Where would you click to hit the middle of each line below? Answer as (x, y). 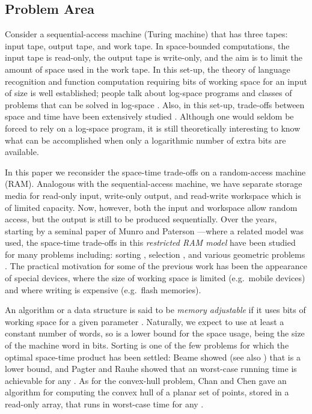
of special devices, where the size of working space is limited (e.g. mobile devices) (155, 278)
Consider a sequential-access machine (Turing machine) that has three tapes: (146, 34)
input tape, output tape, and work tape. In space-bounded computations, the (147, 45)
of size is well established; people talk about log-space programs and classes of (148, 93)
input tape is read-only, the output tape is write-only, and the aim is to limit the (154, 57)
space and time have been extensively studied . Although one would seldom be (149, 116)
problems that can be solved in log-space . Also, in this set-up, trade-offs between (155, 104)
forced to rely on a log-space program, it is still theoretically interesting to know (153, 128)
